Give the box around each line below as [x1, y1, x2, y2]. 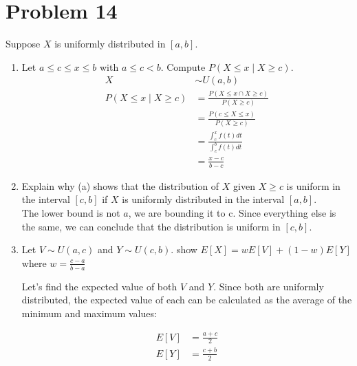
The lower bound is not [21, 205, 120, 219]
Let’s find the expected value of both [21, 279, 177, 293]
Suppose [6, 36, 41, 51]
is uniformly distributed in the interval [122, 192, 285, 206]
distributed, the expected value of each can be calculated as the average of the [21, 292, 352, 307]
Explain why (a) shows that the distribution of [21, 178, 219, 193]
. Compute [160, 59, 206, 74]
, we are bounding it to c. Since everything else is [128, 205, 336, 219]
